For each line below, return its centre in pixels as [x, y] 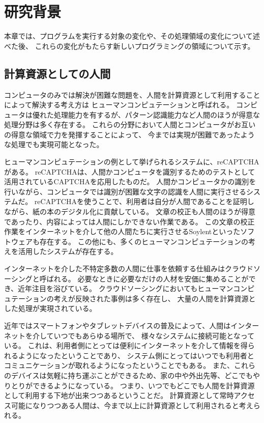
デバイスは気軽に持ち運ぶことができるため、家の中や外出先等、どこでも [132, 375]
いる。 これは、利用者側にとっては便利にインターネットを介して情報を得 [126, 345]
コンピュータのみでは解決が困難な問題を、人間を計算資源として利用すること [132, 94]
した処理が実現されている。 [50, 308]
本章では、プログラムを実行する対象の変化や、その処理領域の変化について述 [132, 36]
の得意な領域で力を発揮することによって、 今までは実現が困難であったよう [129, 134]
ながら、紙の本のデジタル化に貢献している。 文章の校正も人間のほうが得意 [130, 211]
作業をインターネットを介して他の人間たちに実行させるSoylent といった [122, 231]
